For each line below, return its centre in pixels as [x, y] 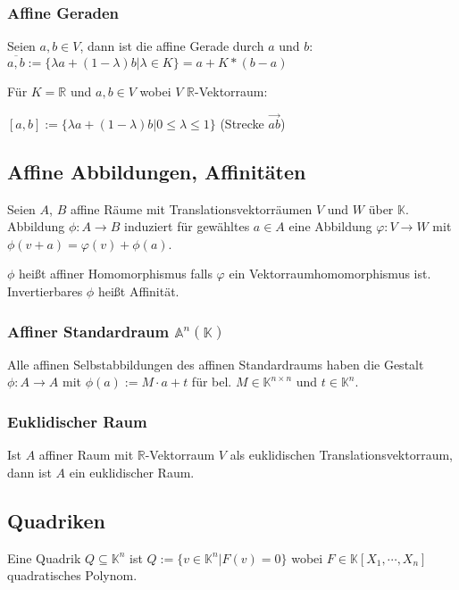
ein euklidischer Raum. [132, 472]
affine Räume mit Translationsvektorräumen [191, 208]
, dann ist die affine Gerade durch [172, 46]
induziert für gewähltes [187, 226]
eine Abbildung [330, 226]
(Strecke [242, 123]
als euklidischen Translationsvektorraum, [342, 455]
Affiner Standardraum [88, 331]
